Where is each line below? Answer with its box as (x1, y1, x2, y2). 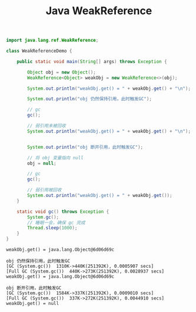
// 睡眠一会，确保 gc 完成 (27, 219, 85, 225)
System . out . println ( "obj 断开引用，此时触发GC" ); (27, 144, 143, 150)
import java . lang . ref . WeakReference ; (6, 37, 99, 44)
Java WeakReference (45, 4, 152, 18)
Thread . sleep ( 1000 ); (27, 225, 78, 231)
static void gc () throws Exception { (16, 208, 109, 215)
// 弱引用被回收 (27, 187, 62, 193)
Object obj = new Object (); (27, 69, 96, 75)
